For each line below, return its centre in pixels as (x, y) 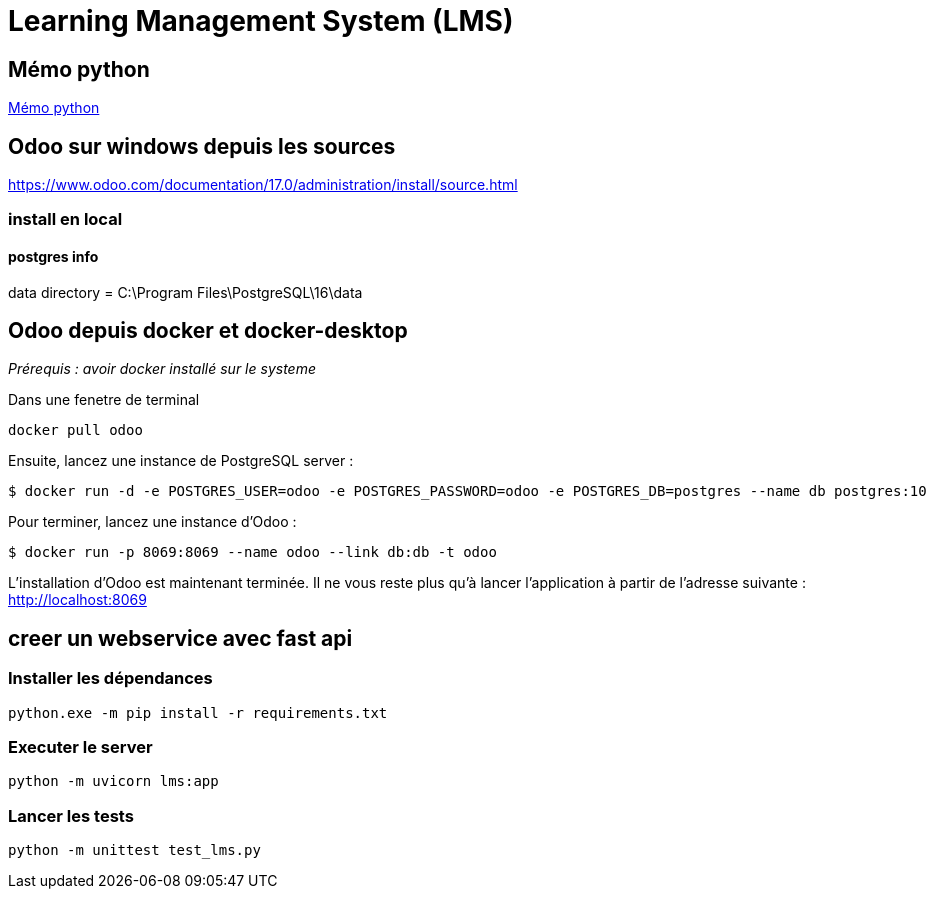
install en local (65, 219)
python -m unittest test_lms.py (134, 850)
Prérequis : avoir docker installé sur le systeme (162, 369)
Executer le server (80, 747)
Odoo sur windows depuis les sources (202, 146)
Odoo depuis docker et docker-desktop (208, 331)
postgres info (53, 256)
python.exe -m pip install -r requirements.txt (198, 712)
